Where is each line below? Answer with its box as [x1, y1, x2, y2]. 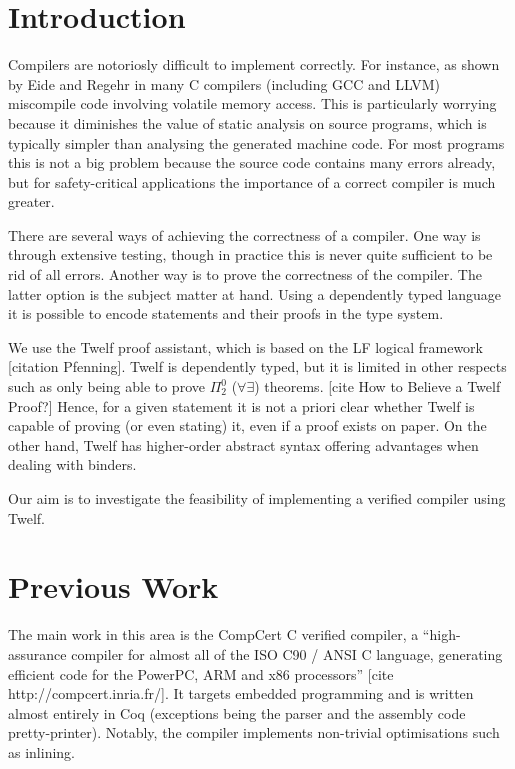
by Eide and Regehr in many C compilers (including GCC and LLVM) [8, 73, 440, 94]
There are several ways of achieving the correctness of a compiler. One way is [8, 224, 481, 245]
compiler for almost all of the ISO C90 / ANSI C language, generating [71, 643, 503, 664]
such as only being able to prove [8, 376, 205, 397]
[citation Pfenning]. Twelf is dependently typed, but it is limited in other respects [8, 356, 507, 377]
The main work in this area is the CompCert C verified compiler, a [8, 624, 419, 645]
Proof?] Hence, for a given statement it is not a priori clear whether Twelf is [8, 395, 475, 416]
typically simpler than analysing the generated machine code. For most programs [8, 132, 505, 153]
